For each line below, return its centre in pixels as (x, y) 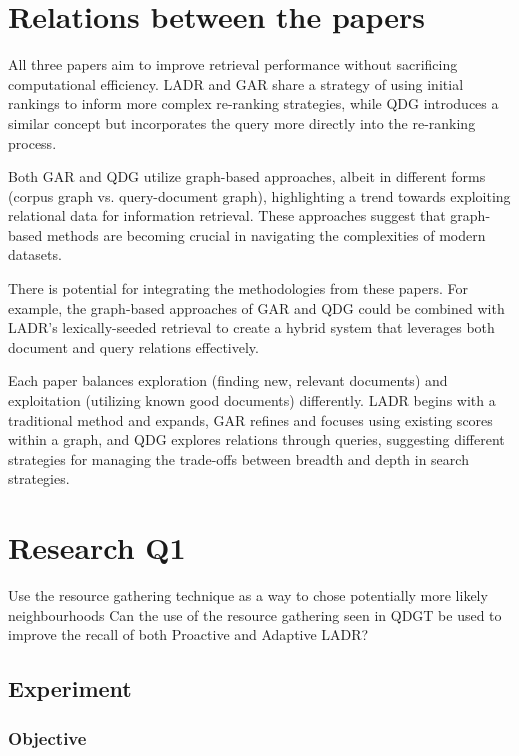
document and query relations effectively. (133, 346)
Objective (47, 737)
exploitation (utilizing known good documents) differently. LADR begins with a (252, 400)
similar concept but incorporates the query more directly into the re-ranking (242, 122)
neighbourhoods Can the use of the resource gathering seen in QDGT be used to (255, 614)
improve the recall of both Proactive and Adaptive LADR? (188, 634)
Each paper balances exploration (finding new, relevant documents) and (228, 380)
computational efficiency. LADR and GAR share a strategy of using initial (236, 83)
